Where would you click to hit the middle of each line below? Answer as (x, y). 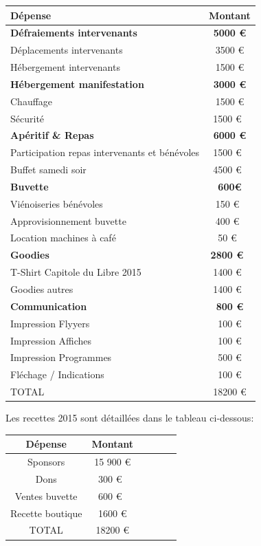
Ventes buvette (46, 495)
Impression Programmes (61, 357)
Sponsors (46, 462)
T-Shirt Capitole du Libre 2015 (76, 272)
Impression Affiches (51, 340)
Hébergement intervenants (65, 67)
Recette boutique (46, 513)
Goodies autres (42, 289)
